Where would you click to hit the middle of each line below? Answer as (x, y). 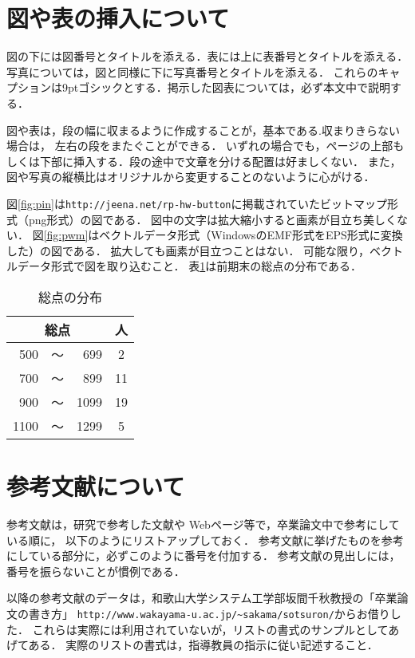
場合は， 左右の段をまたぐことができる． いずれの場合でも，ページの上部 (200, 146)
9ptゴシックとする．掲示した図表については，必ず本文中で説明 (226, 87)
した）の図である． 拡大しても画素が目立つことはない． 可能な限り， (188, 250)
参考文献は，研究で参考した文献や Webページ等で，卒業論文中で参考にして (203, 524)
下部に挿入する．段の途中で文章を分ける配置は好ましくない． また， (220, 161)
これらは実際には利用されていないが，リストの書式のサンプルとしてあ (216, 629)
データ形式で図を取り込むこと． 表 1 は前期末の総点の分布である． (190, 266)
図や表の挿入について (118, 18)
